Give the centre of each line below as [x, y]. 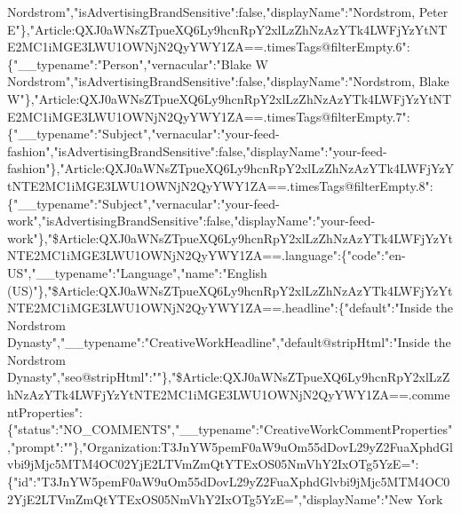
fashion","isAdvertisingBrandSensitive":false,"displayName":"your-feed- [197, 150]
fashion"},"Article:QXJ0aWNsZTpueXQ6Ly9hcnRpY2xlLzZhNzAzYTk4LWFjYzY [231, 168]
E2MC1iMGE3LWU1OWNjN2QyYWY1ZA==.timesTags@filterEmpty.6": [209, 47]
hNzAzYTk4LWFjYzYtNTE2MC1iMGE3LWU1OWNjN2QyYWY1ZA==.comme [229, 395]
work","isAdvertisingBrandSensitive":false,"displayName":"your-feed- [191, 221]
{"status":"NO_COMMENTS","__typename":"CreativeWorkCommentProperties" [230, 429]
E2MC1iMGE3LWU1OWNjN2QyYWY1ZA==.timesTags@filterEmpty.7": [209, 116]
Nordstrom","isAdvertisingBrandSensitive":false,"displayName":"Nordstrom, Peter [228, 12]
